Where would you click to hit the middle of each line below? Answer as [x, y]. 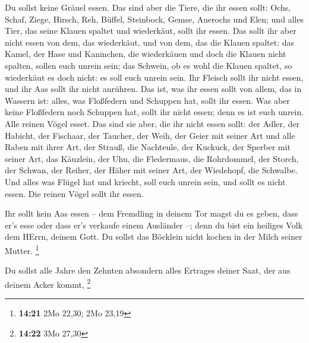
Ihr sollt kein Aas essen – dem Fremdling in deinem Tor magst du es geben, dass [152, 213]
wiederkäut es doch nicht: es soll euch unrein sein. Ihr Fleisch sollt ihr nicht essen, [154, 77]
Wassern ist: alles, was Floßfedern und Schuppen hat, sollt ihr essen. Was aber [147, 100]
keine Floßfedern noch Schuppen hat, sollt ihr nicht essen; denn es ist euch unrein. [154, 112]
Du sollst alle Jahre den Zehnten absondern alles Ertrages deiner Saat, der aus [148, 270]
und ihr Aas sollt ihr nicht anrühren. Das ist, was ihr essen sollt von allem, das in [153, 89]
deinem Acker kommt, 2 [48, 283]
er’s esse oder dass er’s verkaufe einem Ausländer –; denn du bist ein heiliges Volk [154, 225]
